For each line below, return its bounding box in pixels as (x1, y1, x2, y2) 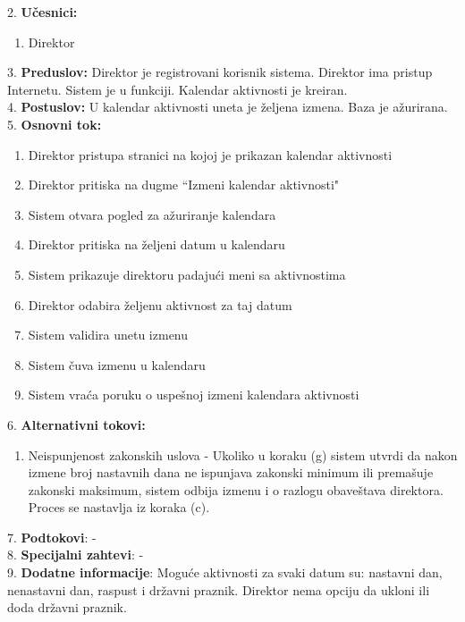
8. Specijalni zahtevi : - (7, 545, 144, 564)
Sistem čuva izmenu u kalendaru (28, 355, 206, 374)
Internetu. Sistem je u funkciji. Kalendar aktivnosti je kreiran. (7, 80, 348, 98)
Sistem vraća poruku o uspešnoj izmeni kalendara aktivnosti (28, 385, 359, 404)
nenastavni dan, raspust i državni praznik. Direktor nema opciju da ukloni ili (7, 580, 430, 599)
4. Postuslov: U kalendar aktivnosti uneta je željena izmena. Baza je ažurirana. (7, 97, 448, 116)
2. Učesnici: (7, 3, 78, 21)
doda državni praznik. (7, 598, 127, 617)
